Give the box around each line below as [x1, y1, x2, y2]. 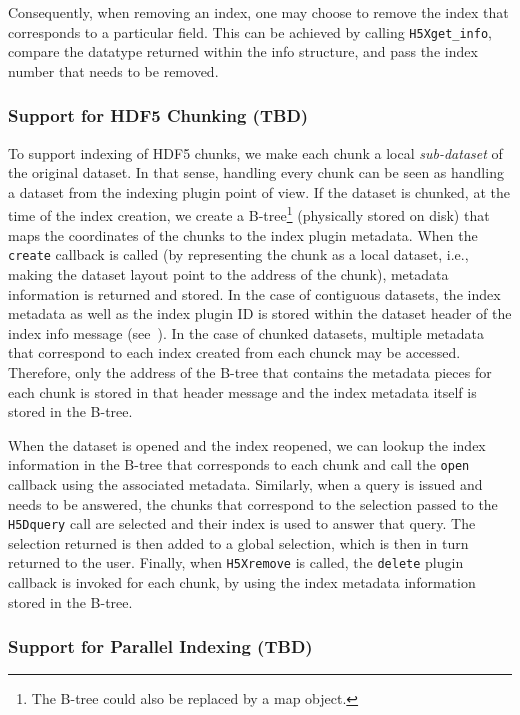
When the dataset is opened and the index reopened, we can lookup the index [8, 434, 486, 455]
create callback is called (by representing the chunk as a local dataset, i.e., [8, 244, 469, 265]
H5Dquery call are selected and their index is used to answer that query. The [8, 513, 476, 534]
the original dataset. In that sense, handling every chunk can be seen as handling [8, 162, 504, 183]
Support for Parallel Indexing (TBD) [8, 634, 313, 659]
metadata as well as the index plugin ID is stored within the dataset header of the [8, 303, 512, 324]
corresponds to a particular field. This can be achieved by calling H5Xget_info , [8, 21, 492, 42]
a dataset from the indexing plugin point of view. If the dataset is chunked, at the [8, 181, 510, 202]
